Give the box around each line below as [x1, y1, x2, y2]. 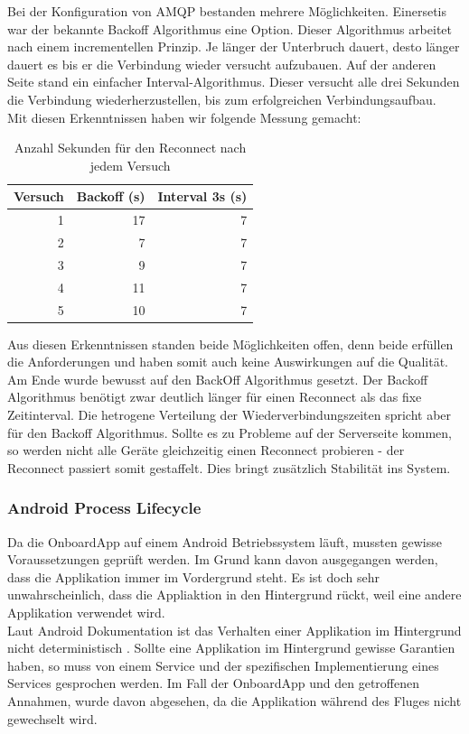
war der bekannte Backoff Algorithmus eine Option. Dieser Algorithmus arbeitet [7, 19, 453, 38]
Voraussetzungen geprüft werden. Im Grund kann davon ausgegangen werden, [7, 550, 438, 569]
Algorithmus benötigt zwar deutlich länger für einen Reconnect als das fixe [7, 387, 422, 406]
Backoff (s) [76, 187, 145, 206]
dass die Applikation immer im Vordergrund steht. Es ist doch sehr [7, 567, 380, 586]
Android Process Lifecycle [7, 497, 202, 519]
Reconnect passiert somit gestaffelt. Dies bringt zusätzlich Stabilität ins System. [7, 458, 451, 477]
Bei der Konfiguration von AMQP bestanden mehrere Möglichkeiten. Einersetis [7, 2, 446, 20]
